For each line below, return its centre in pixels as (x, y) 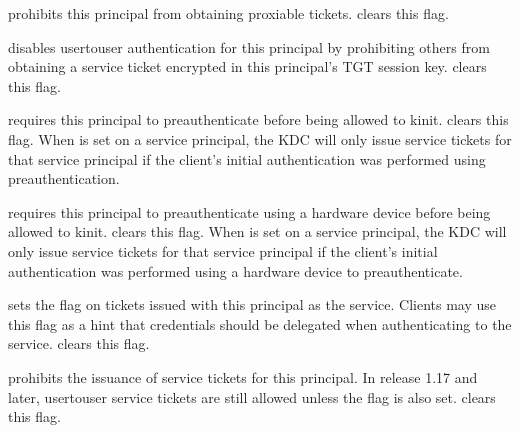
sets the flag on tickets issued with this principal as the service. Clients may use (252, 304)
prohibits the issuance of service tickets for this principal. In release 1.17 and (243, 376)
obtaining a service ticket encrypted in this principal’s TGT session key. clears (247, 66)
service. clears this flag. (79, 343)
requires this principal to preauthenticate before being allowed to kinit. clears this (258, 119)
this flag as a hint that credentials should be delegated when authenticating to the (260, 323)
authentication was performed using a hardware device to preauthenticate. (235, 270)
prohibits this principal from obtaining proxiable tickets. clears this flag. (228, 13)
